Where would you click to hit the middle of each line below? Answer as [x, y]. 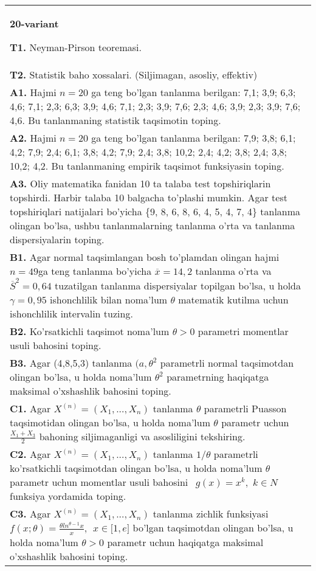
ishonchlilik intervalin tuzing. [71, 313]
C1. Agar [30, 408]
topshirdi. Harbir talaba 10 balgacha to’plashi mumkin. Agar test [149, 197]
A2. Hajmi [33, 138]
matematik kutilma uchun [233, 299]
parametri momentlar [243, 331]
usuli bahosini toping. [56, 345]
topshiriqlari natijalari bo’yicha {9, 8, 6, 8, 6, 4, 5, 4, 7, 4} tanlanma [155, 211]
